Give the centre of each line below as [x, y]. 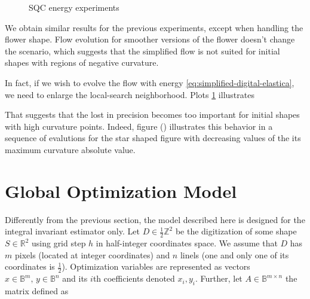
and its [75, 278]
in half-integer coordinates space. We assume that [187, 243]
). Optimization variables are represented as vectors [156, 266]
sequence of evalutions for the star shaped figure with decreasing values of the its [153, 138]
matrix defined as [37, 290]
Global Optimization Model [121, 190]
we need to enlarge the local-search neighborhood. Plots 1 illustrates [130, 94]
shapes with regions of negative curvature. [82, 62]
